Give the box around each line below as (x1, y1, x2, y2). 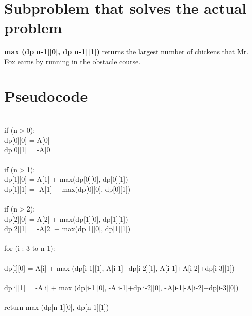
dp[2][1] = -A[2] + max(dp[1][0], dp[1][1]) (4, 223, 131, 234)
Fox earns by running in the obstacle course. (4, 56, 141, 66)
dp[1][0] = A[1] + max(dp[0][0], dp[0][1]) (4, 174, 128, 184)
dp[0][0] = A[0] (4, 134, 50, 145)
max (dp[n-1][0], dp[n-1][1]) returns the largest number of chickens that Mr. (4, 46, 249, 57)
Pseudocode (4, 85, 88, 106)
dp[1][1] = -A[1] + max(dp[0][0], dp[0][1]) (4, 183, 131, 194)
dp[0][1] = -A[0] (4, 144, 52, 155)
